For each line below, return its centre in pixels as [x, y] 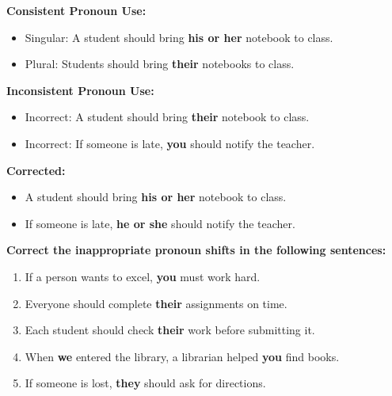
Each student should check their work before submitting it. [170, 330]
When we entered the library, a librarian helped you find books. [182, 356]
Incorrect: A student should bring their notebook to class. [167, 117]
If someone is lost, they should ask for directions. [145, 383]
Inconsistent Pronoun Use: [80, 90]
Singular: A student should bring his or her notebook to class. [179, 37]
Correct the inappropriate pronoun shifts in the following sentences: [196, 250]
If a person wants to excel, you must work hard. [143, 276]
